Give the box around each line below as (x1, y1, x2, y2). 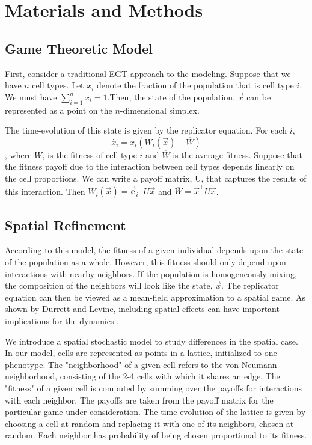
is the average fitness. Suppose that (173, 148, 302, 161)
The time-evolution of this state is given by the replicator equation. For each (5, 124, 287, 137)
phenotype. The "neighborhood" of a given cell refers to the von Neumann (5, 358, 277, 370)
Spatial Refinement (5, 215, 126, 234)
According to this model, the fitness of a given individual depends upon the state (5, 244, 304, 256)
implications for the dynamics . (5, 315, 119, 327)
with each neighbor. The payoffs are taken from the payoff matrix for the (5, 393, 274, 406)
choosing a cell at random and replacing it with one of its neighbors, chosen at (5, 417, 294, 429)
